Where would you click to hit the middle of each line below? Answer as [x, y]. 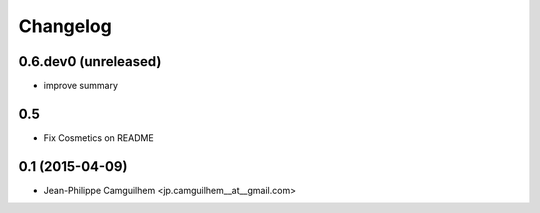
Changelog [65, 26]
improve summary [81, 86]
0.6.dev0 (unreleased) [90, 61]
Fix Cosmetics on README [98, 137]
